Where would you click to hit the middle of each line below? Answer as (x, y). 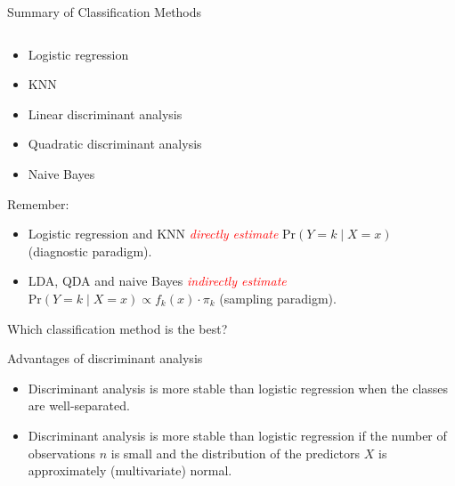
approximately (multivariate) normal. (130, 470)
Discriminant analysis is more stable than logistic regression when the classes (238, 388)
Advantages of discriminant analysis (105, 358)
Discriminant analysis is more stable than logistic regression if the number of (237, 435)
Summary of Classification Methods (105, 12)
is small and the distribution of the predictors (236, 453)
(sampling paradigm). (278, 298)
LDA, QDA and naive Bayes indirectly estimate (157, 281)
